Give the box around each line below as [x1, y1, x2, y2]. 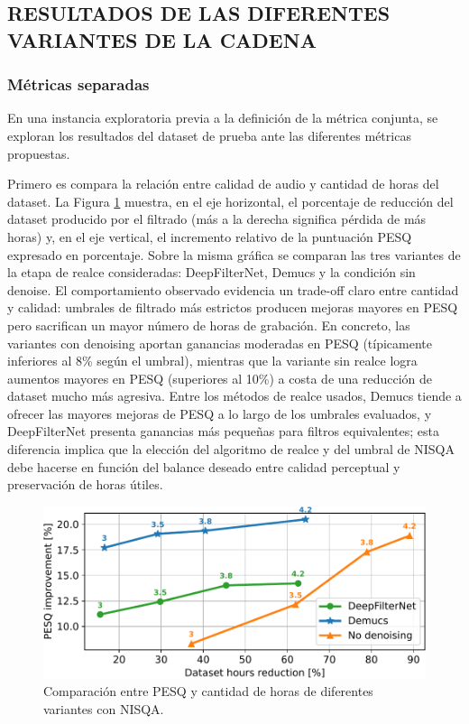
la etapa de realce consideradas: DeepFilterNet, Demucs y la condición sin [7, 263, 416, 282]
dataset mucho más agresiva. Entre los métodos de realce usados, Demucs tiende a [7, 386, 462, 405]
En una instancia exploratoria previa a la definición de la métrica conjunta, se [7, 108, 438, 127]
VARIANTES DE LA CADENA [7, 25, 317, 53]
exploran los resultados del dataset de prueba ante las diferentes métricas [7, 125, 411, 144]
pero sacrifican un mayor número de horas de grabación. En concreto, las [7, 315, 410, 334]
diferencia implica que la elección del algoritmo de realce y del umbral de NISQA [7, 440, 455, 459]
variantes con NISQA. [43, 699, 164, 718]
